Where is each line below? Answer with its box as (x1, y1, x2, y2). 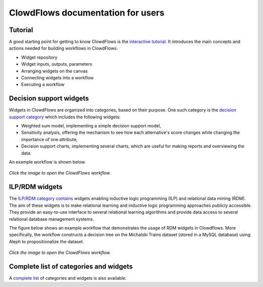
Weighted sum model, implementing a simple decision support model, (21, 123, 161, 129)
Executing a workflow (21, 82, 65, 88)
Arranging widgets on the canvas (21, 68, 88, 74)
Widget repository (21, 54, 58, 60)
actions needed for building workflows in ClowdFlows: (9, 45, 118, 51)
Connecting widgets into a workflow (21, 75, 94, 81)
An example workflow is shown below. (9, 159, 86, 165)
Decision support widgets (9, 94, 89, 103)
